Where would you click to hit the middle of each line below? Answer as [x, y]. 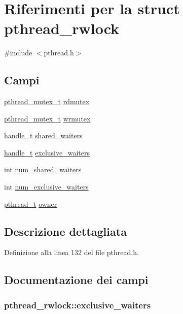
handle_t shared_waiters [43, 135]
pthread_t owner [31, 203]
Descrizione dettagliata [65, 231]
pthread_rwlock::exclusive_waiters [78, 305]
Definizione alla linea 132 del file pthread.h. [71, 252]
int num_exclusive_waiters [46, 187]
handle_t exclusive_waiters [47, 152]
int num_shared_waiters [43, 169]
